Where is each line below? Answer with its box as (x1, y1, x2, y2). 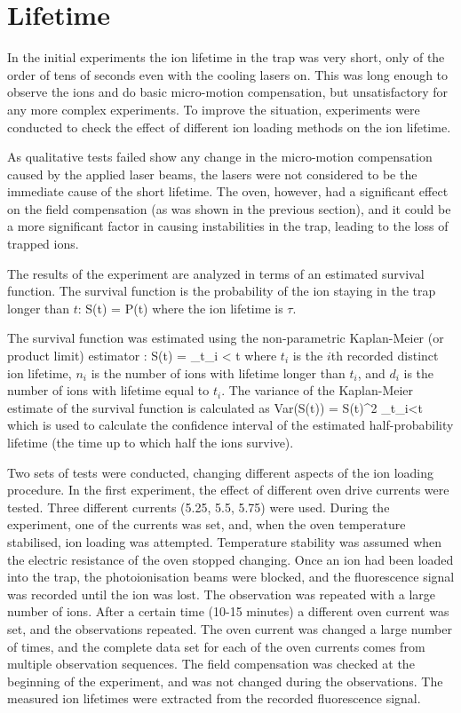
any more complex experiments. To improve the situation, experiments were (7, 99, 420, 118)
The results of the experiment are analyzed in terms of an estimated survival (7, 264, 425, 282)
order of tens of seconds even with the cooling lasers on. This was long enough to (7, 65, 449, 83)
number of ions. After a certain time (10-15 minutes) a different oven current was (7, 602, 449, 621)
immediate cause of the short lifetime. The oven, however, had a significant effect (7, 182, 449, 201)
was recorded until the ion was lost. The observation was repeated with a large (7, 584, 435, 603)
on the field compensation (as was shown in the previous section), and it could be (7, 199, 451, 218)
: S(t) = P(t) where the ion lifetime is (77, 298, 283, 317)
